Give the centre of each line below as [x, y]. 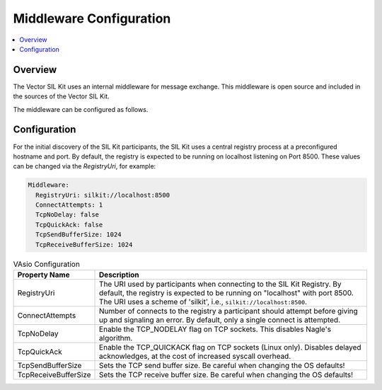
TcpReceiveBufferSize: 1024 [84, 245]
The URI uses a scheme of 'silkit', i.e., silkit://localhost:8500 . [203, 302]
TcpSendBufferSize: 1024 [79, 235]
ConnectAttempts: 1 [69, 205]
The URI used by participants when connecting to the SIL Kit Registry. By [221, 284]
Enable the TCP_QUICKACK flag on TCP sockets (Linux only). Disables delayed [230, 347]
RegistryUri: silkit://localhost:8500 [103, 195]
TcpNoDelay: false [67, 215]
